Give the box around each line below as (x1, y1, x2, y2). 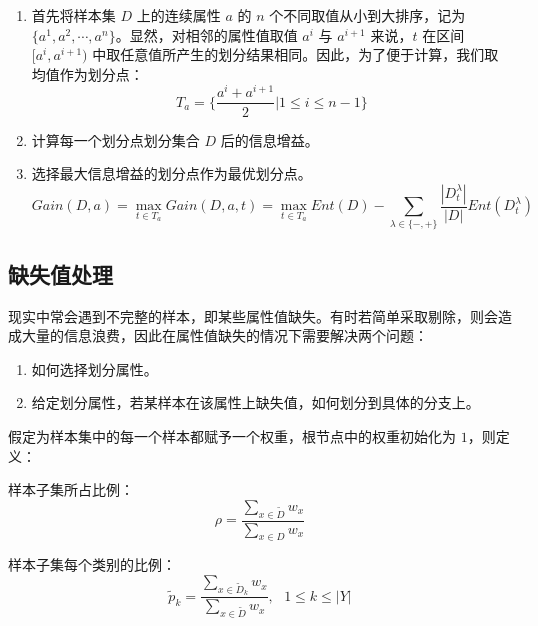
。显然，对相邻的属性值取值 (115, 24, 298, 45)
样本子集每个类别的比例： (8, 554, 176, 575)
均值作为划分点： (31, 63, 144, 84)
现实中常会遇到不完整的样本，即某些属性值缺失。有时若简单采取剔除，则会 (8, 305, 498, 326)
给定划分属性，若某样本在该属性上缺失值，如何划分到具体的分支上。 (31, 392, 480, 413)
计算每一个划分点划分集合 (31, 129, 200, 150)
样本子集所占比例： (8, 479, 134, 500)
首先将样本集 (31, 5, 116, 25)
